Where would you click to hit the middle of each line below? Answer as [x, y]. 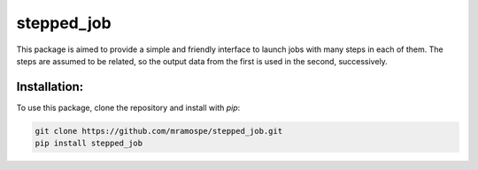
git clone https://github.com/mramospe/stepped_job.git [159, 131]
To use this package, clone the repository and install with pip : [128, 107]
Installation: [50, 87]
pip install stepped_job [89, 144]
